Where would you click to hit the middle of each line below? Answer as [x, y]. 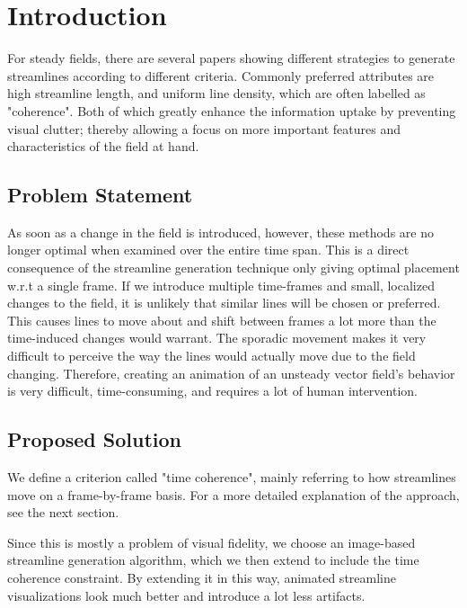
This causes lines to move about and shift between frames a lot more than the [222, 320]
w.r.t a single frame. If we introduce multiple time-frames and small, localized [221, 285]
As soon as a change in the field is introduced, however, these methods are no [220, 232]
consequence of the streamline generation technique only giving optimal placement [233, 268]
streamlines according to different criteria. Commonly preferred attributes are [221, 75]
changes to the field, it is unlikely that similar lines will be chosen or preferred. [224, 303]
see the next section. [63, 512]
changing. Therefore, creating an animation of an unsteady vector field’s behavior [231, 373]
